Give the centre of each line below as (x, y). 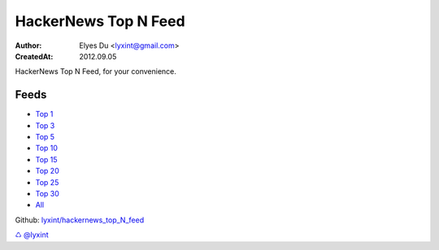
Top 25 (47, 182)
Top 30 (48, 193)
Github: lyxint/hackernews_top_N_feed (80, 220)
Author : (28, 45)
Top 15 (46, 159)
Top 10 (47, 148)
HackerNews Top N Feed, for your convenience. (96, 71)
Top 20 (48, 171)
